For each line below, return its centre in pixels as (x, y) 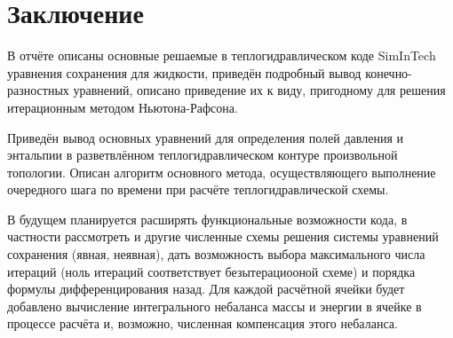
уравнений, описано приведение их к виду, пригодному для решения (259, 90)
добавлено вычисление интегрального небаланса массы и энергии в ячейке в (215, 306)
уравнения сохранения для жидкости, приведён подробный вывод (184, 72)
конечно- (389, 72)
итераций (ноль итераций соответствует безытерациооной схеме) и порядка (211, 271)
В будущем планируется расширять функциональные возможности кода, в (207, 219)
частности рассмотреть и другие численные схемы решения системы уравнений (223, 236)
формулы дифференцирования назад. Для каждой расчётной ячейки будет (206, 289)
